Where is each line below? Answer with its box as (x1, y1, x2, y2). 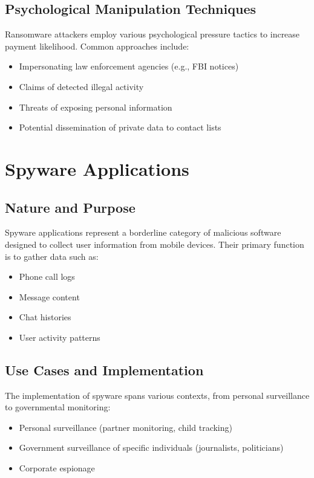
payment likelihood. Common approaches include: (5, 39, 189, 52)
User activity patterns (19, 331, 100, 343)
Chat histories (19, 311, 71, 323)
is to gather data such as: (5, 250, 99, 262)
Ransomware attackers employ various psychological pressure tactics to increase (5, 28, 300, 40)
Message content (19, 290, 80, 303)
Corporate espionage (19, 462, 95, 474)
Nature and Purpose (5, 198, 136, 216)
